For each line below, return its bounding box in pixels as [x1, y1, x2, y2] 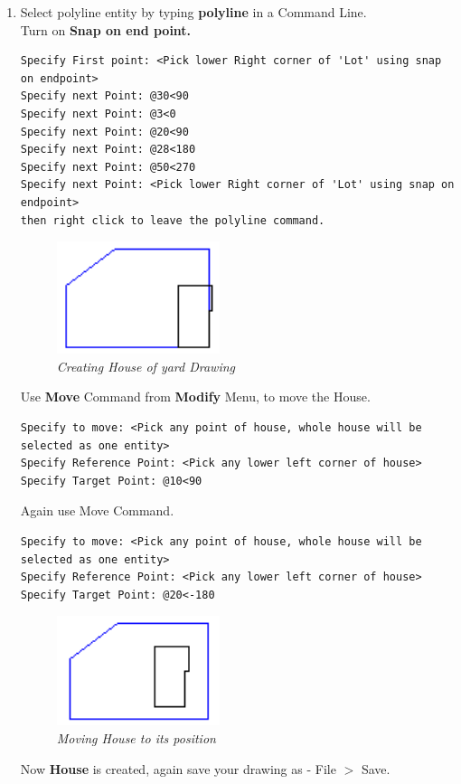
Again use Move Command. [20, 501, 174, 520]
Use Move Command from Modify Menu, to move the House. [20, 387, 371, 406]
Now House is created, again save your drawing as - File [20, 759, 336, 778]
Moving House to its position [56, 728, 216, 747]
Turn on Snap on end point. [20, 20, 192, 39]
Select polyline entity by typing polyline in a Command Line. [20, 3, 367, 21]
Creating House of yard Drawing [56, 356, 236, 375]
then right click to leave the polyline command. [20, 213, 325, 227]
